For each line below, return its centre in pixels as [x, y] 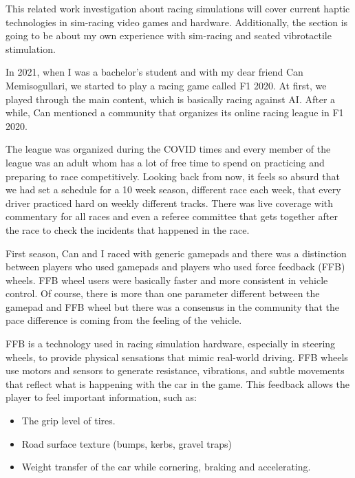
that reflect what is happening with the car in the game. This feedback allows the [178, 383]
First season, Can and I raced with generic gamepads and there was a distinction [176, 253]
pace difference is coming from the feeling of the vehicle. [124, 320]
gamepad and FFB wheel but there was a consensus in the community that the [173, 306]
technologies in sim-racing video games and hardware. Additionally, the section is [177, 22]
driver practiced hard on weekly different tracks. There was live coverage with [170, 203]
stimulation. [31, 48]
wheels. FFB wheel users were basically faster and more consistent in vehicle [167, 280]
